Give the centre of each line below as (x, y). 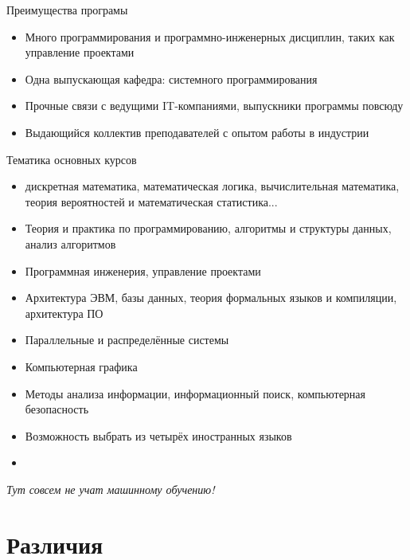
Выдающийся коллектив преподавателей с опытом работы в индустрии (197, 132)
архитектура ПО (64, 313)
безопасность (57, 409)
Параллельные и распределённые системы (127, 340)
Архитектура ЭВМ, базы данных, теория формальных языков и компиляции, (211, 298)
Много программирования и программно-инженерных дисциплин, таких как (210, 36)
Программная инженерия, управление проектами (143, 270)
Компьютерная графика (81, 366)
